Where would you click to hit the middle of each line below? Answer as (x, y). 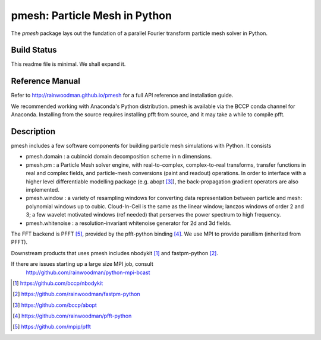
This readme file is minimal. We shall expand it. (68, 64)
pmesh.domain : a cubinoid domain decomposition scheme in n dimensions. (119, 157)
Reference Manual (45, 81)
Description (33, 131)
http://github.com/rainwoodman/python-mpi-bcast (88, 272)
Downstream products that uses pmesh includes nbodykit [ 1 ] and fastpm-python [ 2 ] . (114, 253)
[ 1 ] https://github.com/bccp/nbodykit (58, 283)
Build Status (34, 50)
